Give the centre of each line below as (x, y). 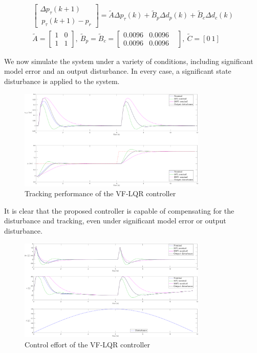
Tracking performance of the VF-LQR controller (100, 193)
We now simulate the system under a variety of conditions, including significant (129, 61)
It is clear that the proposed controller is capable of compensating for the (119, 210)
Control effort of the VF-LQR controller (87, 345)
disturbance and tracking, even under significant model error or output (115, 221)
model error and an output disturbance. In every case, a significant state (118, 71)
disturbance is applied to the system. (62, 81)
